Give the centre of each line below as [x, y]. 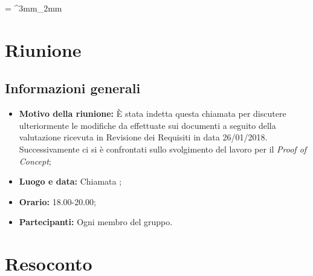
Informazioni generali [73, 88]
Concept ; [35, 161]
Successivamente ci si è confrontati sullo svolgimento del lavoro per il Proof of [163, 149]
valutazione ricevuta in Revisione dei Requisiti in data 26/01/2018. [143, 137]
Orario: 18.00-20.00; [57, 201]
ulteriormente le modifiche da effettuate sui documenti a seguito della [147, 125]
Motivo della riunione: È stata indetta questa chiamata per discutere [153, 113]
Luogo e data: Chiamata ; [70, 181]
